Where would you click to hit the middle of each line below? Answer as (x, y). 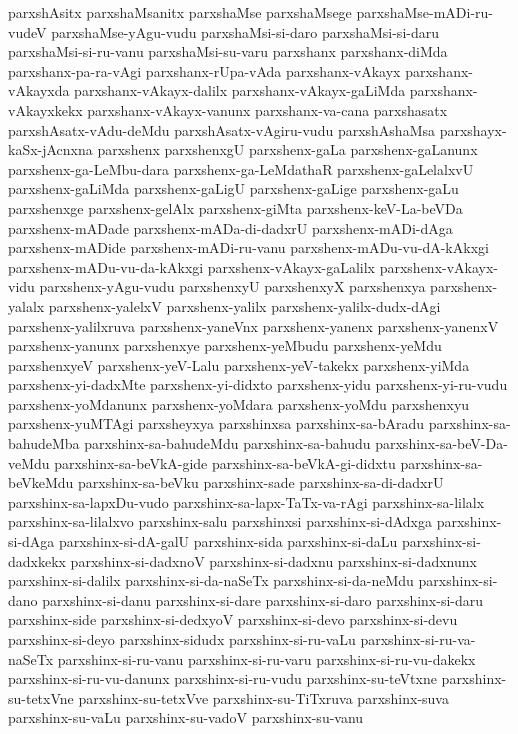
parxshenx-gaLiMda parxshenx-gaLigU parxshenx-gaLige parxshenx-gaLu (233, 188)
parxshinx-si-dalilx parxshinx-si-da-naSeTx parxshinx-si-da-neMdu (211, 580)
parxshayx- (473, 129)
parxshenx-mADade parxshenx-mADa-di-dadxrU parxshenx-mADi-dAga (230, 227)
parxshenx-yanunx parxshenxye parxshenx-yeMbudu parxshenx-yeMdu (225, 345)
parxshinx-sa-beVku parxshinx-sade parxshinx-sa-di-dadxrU (261, 482)
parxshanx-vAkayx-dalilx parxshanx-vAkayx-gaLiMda (240, 90)
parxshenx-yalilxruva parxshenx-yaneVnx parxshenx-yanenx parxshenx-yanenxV (253, 325)
